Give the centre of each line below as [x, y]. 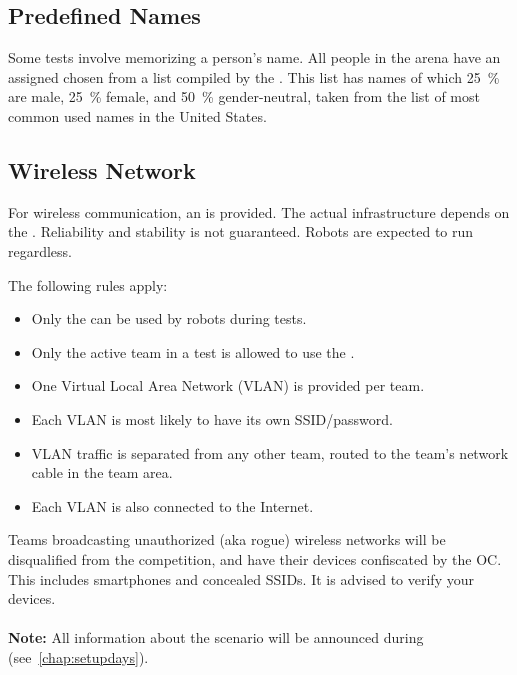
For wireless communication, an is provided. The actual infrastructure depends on [259, 211]
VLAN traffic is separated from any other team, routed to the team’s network [270, 452]
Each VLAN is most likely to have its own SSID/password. [212, 418]
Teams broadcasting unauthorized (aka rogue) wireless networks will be [227, 539]
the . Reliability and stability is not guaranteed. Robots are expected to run [241, 231]
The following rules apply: [88, 284]
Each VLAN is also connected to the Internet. [172, 505]
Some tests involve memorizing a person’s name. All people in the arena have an [254, 57]
